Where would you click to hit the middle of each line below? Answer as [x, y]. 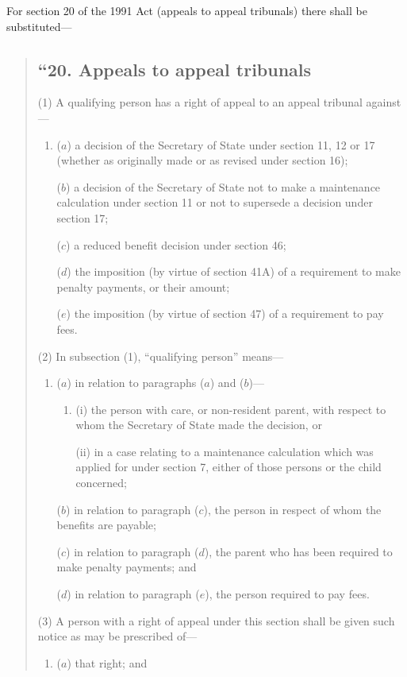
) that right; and [107, 662]
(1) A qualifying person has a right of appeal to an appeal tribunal [200, 102]
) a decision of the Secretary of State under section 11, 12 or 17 [221, 144]
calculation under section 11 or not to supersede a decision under [215, 202]
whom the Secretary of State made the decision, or [199, 425]
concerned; [101, 483]
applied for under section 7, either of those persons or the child [228, 467]
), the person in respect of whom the [292, 509]
